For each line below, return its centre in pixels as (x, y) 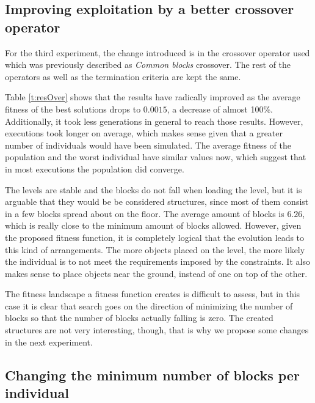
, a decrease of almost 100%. (220, 109)
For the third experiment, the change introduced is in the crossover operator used (157, 52)
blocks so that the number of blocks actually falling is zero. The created (139, 318)
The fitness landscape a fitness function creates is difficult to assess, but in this (153, 294)
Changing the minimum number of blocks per (152, 375)
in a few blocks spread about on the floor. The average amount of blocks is (145, 213)
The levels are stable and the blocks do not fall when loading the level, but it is (154, 189)
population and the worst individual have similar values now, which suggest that (156, 157)
